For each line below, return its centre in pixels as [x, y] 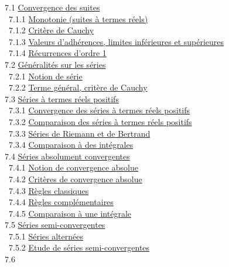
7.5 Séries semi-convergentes [55, 225]
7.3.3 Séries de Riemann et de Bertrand [79, 133]
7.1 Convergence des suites [52, 7]
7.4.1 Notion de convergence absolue [73, 167]
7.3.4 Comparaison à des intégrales [71, 145]
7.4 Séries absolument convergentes [67, 156]
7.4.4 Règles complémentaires [61, 202]
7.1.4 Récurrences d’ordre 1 [57, 53]
